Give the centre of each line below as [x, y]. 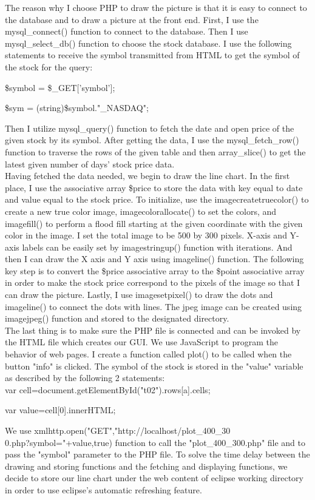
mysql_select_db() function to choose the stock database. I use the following [148, 43]
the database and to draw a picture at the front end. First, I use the [132, 19]
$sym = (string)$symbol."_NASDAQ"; [77, 108]
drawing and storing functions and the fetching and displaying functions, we [146, 466]
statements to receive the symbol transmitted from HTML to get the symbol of [152, 55]
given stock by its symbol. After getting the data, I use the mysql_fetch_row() [152, 140]
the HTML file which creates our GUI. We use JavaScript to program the [141, 342]
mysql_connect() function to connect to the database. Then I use [127, 31]
